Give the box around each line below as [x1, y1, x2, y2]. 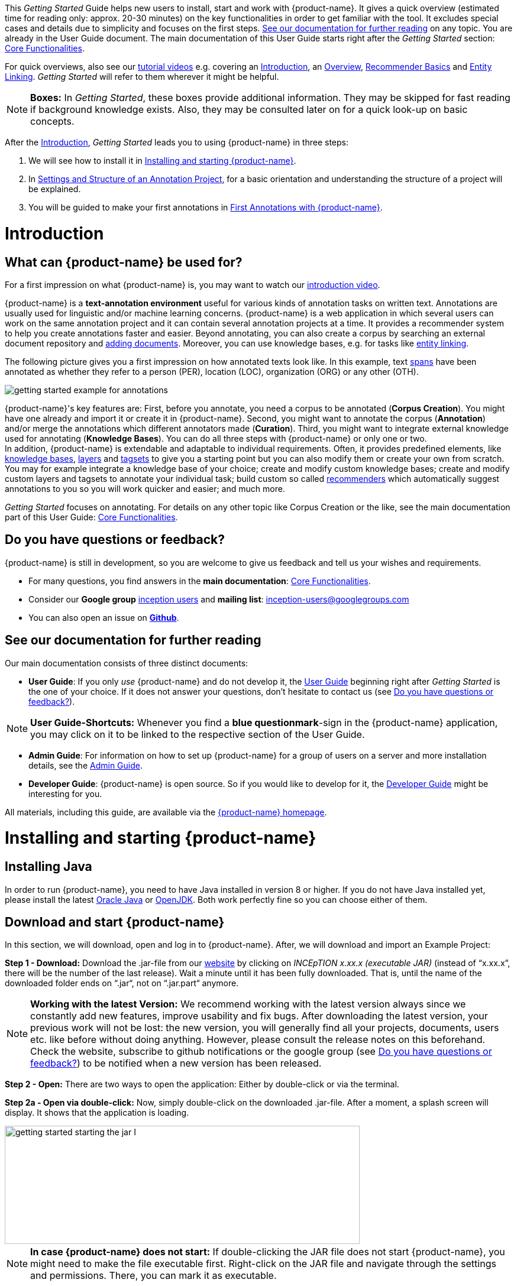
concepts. [30, 115, 75, 127]
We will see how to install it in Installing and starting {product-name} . [28, 156, 296, 166]
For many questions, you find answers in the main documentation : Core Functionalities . [28, 575, 371, 586]
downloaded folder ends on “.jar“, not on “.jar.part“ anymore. [5, 978, 239, 989]
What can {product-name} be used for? [5, 254, 243, 270]
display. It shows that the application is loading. [5, 1107, 189, 1118]
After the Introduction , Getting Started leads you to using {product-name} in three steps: [5, 137, 348, 147]
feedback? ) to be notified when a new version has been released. [30, 1057, 322, 1070]
